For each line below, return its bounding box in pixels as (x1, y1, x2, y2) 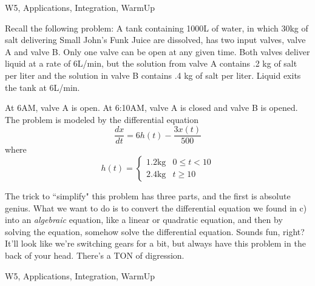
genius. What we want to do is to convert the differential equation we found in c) (5, 201, 307, 214)
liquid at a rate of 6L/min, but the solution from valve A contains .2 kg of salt (5, 57, 297, 70)
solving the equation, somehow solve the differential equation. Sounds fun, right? (5, 225, 305, 238)
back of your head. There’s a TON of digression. (5, 248, 185, 261)
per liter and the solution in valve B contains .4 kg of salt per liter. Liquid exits (5, 68, 301, 81)
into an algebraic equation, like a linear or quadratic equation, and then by (5, 213, 283, 226)
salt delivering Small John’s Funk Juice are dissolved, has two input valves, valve (5, 33, 306, 46)
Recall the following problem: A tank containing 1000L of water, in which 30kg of (5, 21, 308, 34)
